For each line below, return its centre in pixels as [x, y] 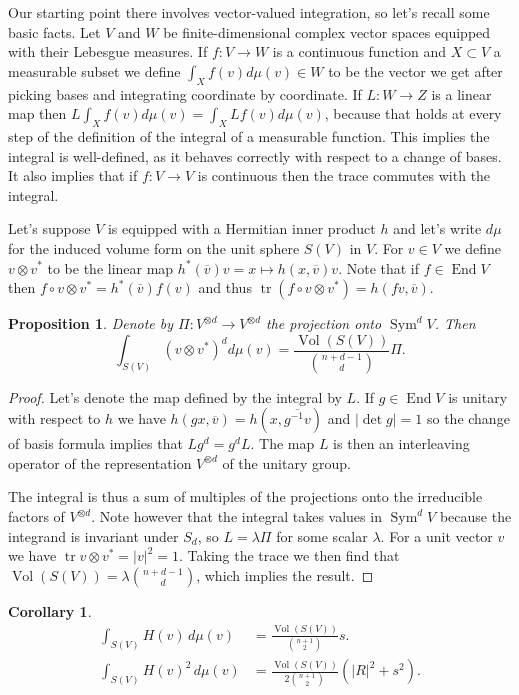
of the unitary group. [286, 462]
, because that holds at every [413, 113]
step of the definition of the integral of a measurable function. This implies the [249, 135]
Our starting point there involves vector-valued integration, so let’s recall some [249, 12]
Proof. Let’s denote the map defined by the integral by [175, 396]
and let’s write [437, 228]
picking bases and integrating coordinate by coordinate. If [185, 93]
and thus [225, 287]
